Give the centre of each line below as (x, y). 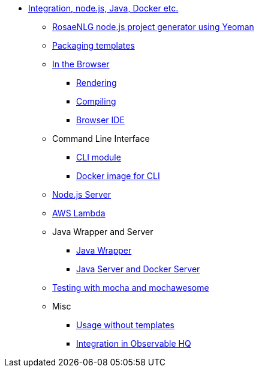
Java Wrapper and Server (103, 232)
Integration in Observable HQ (134, 343)
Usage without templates (125, 325)
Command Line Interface (101, 139)
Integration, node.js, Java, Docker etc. (103, 8)
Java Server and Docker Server (138, 269)
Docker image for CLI (118, 176)
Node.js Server (82, 194)
